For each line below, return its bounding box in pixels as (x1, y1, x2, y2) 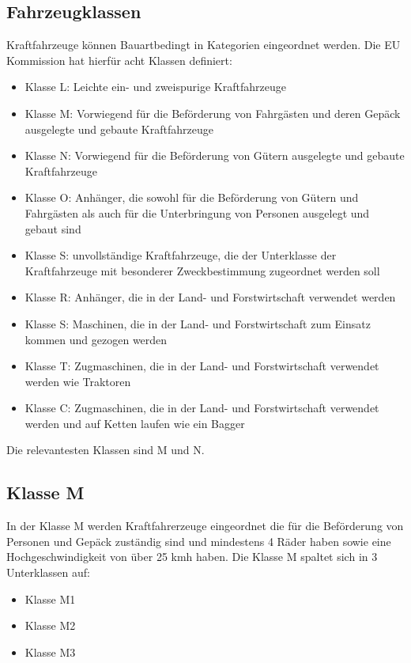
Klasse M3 (25, 643, 76, 660)
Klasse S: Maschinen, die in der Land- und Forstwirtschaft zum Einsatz (25, 315, 371, 331)
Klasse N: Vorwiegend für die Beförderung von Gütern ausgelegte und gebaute (25, 147, 405, 164)
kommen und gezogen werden (25, 331, 168, 347)
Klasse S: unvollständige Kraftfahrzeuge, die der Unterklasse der (25, 247, 337, 263)
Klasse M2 (25, 617, 76, 634)
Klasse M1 (25, 590, 76, 607)
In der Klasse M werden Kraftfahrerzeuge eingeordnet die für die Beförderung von (6, 517, 404, 534)
